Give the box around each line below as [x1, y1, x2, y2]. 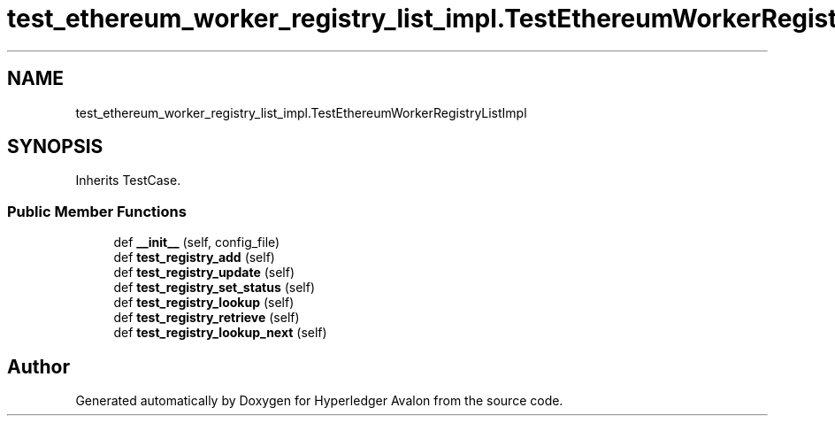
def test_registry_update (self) [113, 265, 295, 281]
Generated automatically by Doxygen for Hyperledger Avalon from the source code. [75, 393, 563, 409]
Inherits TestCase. [75, 173, 181, 188]
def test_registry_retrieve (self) [113, 310, 300, 326]
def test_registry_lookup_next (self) [113, 325, 327, 341]
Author [7, 355, 70, 378]
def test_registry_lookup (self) [113, 295, 295, 311]
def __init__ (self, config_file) [113, 235, 280, 250]
